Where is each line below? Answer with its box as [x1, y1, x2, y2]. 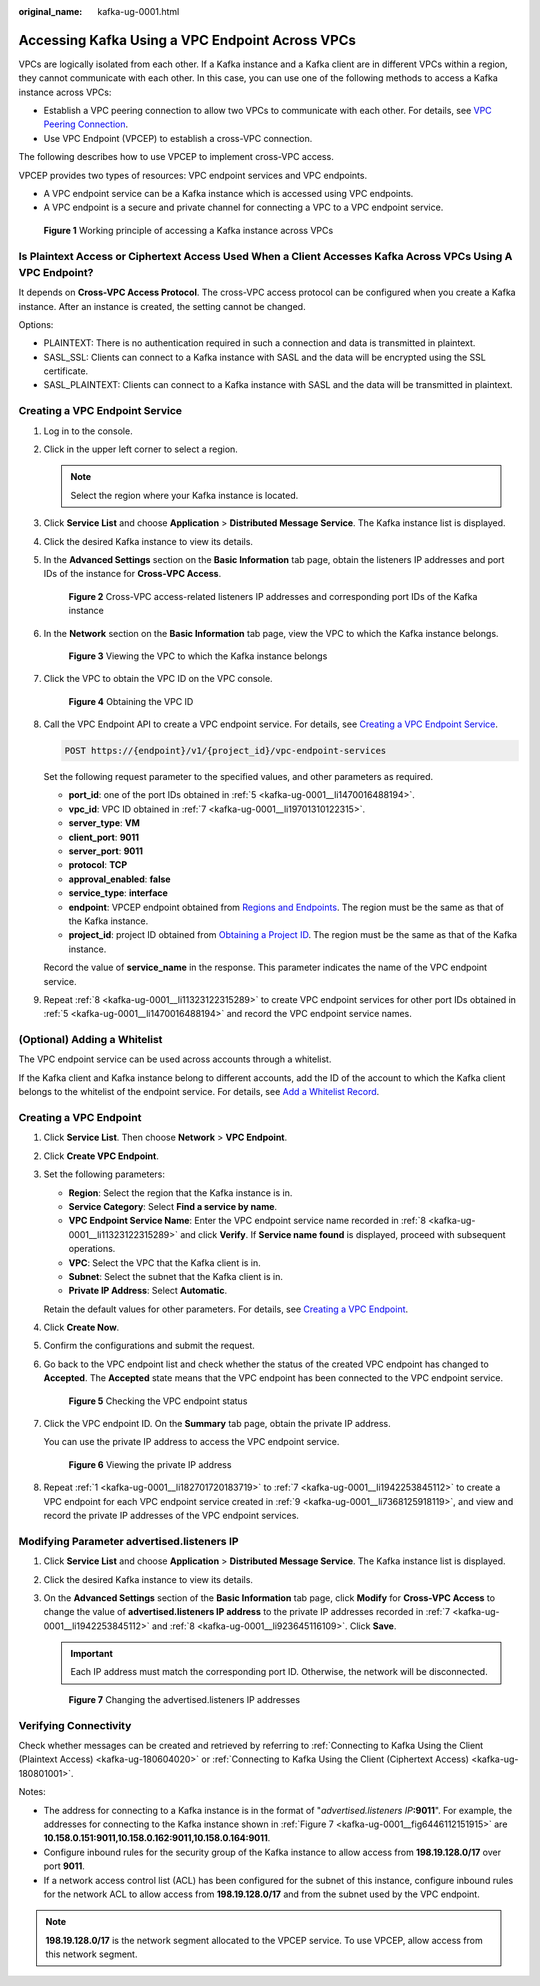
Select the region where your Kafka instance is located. [70, 489, 299, 501]
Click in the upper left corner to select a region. [43, 443, 239, 455]
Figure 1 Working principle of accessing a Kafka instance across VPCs [43, 224, 334, 236]
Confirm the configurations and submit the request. [43, 1340, 255, 1352]
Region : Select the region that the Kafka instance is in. [68, 1186, 293, 1199]
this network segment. [45, 1948, 138, 1960]
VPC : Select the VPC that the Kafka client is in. [68, 1256, 262, 1269]
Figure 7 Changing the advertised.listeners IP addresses [68, 1693, 300, 1705]
